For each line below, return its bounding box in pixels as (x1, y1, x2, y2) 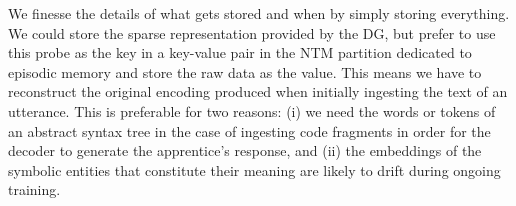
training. (8, 179, 61, 200)
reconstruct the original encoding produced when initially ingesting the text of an (8, 81, 508, 102)
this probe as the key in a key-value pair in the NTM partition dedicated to (8, 42, 472, 63)
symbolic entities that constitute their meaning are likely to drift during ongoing (8, 159, 501, 180)
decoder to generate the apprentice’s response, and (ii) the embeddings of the (8, 140, 482, 161)
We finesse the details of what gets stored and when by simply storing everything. (8, 3, 510, 23)
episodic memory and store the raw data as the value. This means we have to (8, 61, 482, 82)
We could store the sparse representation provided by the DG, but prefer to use (8, 22, 496, 43)
